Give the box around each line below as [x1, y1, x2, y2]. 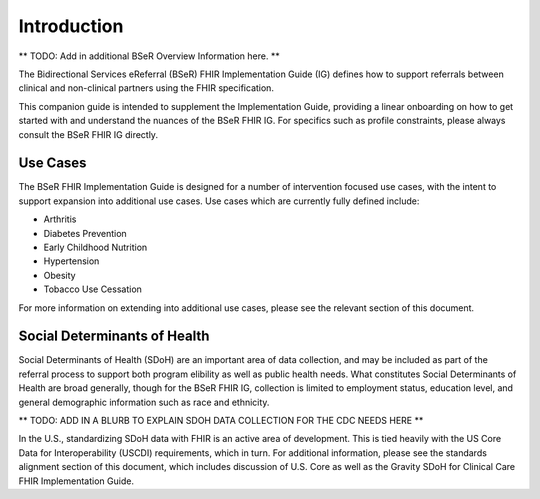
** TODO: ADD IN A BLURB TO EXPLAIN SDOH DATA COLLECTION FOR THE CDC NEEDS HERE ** [18, 415, 424, 426]
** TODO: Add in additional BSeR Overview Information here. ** [18, 50, 280, 62]
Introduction [18, 15, 124, 37]
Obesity [43, 269, 76, 281]
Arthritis [43, 213, 77, 225]
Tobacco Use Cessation [43, 283, 142, 295]
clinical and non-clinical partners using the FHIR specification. [18, 82, 275, 94]
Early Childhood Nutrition [43, 241, 148, 253]
